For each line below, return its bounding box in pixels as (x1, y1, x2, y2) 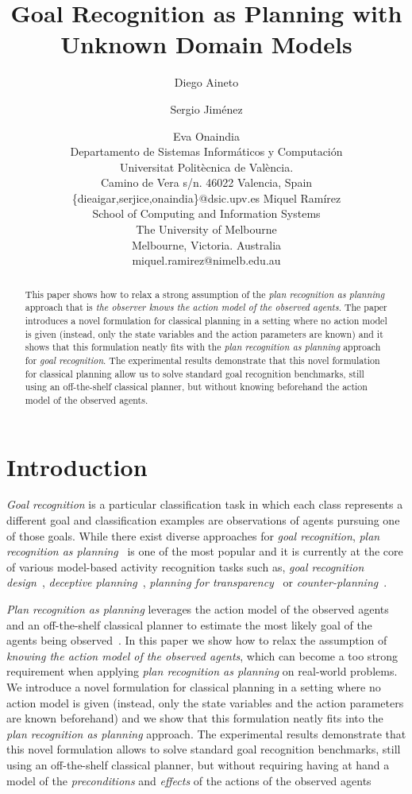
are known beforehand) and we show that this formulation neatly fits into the (6, 710, 383, 726)
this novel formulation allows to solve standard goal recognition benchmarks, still (6, 741, 401, 757)
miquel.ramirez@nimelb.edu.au (132, 252, 281, 269)
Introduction (6, 450, 148, 482)
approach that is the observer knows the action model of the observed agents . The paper (25, 300, 387, 314)
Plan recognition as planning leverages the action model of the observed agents (6, 601, 389, 618)
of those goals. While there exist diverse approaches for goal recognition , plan (6, 527, 380, 544)
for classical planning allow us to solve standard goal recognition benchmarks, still (25, 366, 364, 380)
